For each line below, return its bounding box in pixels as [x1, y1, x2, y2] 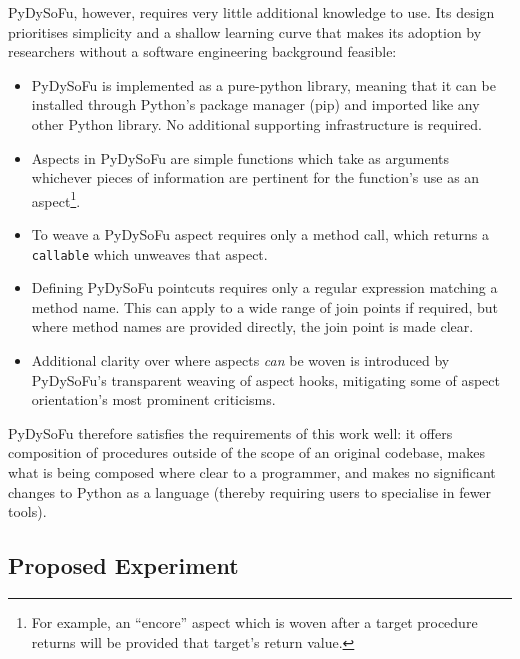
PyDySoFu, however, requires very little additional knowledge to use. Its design [8, 2, 495, 22]
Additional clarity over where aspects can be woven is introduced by [31, 350, 450, 371]
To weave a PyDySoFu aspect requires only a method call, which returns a [31, 224, 489, 244]
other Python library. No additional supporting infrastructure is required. [31, 113, 482, 134]
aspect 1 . [31, 187, 81, 211]
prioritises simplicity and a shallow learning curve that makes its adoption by [8, 21, 482, 42]
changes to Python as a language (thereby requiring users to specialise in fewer [8, 481, 492, 502]
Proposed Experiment [8, 550, 239, 581]
